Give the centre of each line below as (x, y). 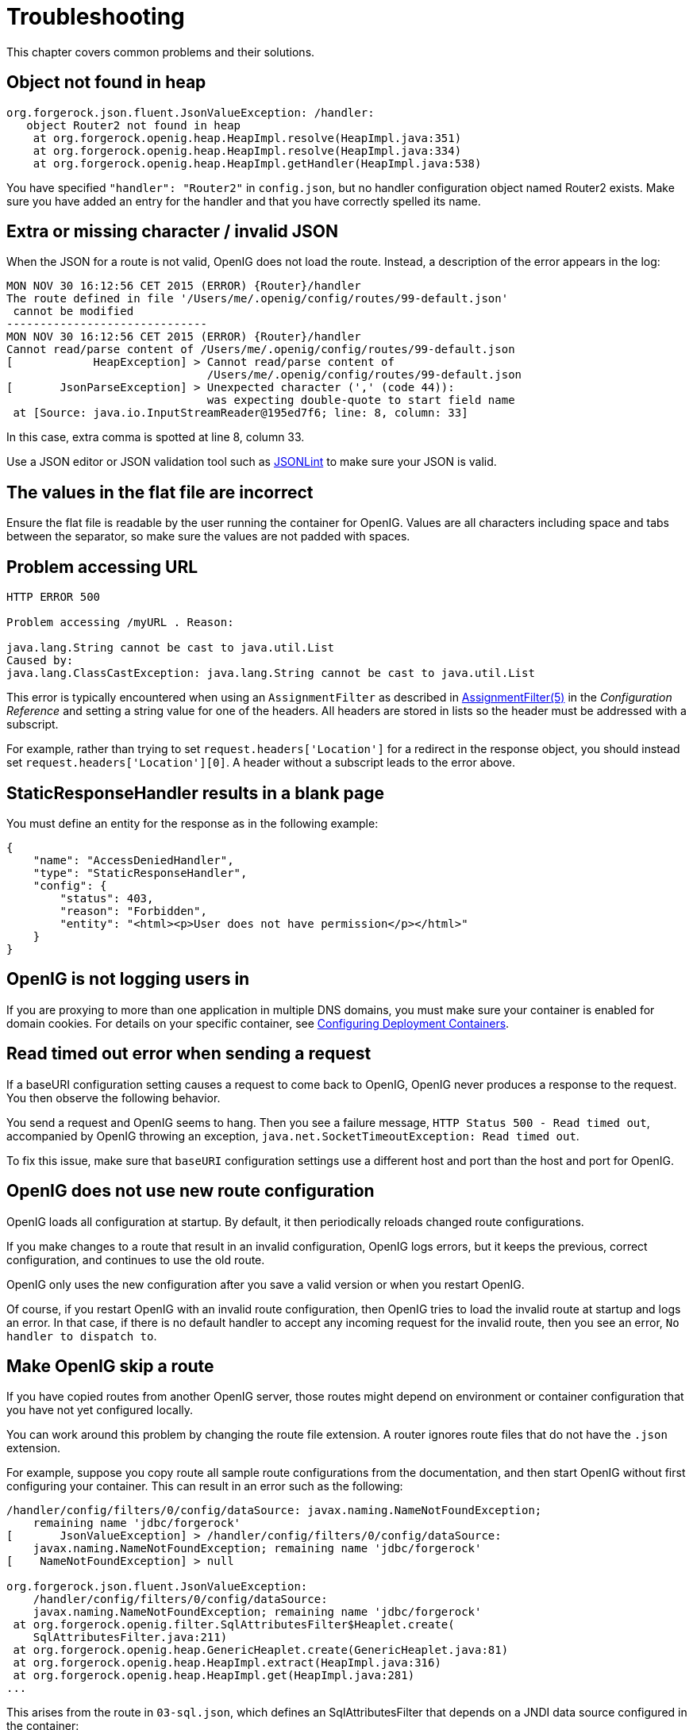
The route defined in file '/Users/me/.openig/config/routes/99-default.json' (258, 299)
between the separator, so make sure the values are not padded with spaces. (208, 536)
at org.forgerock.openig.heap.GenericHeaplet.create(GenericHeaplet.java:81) (261, 1650)
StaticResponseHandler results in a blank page (195, 793)
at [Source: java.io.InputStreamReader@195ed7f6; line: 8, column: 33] (241, 413)
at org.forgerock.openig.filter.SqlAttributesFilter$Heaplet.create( (234, 1625)
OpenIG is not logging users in (128, 979)
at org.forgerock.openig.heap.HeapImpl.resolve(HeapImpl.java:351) (247, 138)
